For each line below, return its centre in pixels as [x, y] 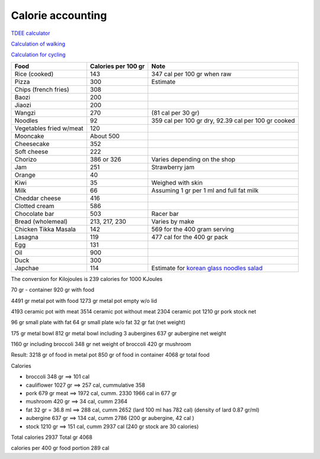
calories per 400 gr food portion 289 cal [60, 448]
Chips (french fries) [42, 89]
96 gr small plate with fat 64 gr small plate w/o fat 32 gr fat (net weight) [98, 322]
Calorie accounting [59, 15]
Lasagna [26, 237]
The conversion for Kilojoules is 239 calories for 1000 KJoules [87, 279]
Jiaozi [23, 105]
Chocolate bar [34, 214]
